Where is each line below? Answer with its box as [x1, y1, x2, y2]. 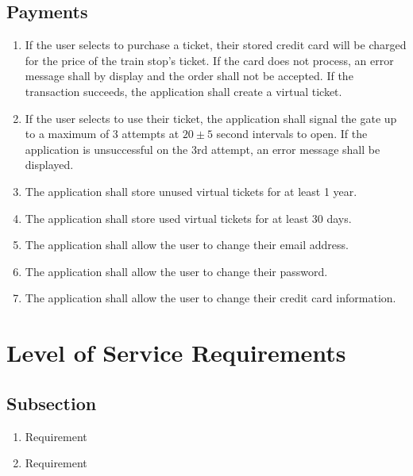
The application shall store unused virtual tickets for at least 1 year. [25, 182, 357, 199]
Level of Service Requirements [6, 336, 346, 369]
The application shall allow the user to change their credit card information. [25, 290, 396, 306]
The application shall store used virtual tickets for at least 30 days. [25, 209, 352, 226]
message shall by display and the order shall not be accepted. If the [25, 67, 353, 84]
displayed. [25, 156, 74, 173]
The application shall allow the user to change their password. [25, 263, 328, 279]
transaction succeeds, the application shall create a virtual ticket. [25, 83, 342, 99]
